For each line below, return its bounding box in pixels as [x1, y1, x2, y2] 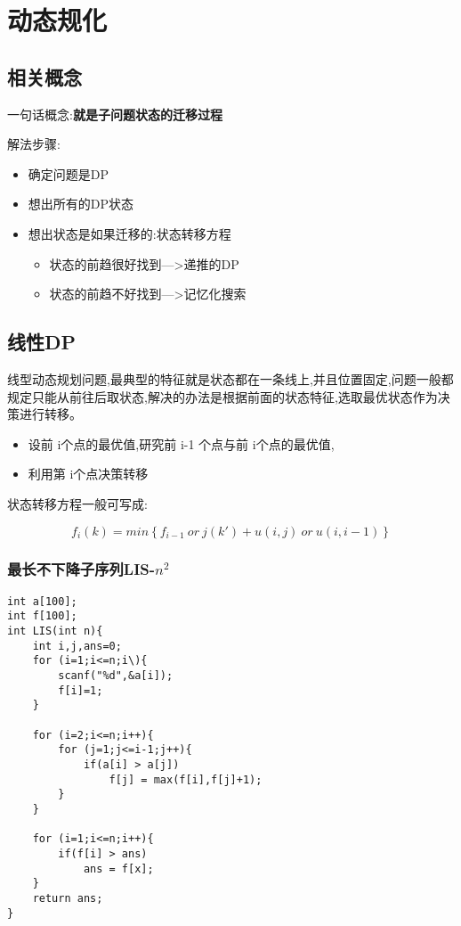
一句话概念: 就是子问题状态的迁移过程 [7, 104, 222, 123]
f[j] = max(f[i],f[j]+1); [109, 773, 263, 786]
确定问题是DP [28, 164, 109, 183]
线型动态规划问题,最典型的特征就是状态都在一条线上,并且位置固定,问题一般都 [7, 369, 454, 388]
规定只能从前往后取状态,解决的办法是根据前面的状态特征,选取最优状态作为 [7, 387, 438, 406]
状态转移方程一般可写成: [7, 494, 148, 512]
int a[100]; [7, 594, 77, 608]
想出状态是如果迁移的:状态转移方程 [28, 224, 231, 242]
